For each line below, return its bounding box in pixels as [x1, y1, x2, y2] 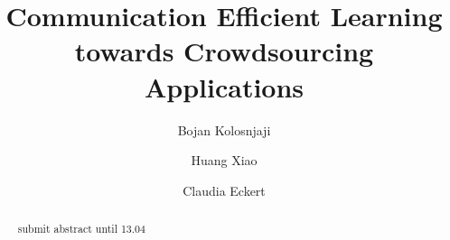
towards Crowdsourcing [74, 32, 374, 69]
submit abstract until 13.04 [17, 221, 146, 236]
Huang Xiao [191, 151, 258, 170]
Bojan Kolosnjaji [177, 120, 271, 139]
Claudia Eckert [183, 180, 266, 199]
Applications [144, 68, 305, 105]
